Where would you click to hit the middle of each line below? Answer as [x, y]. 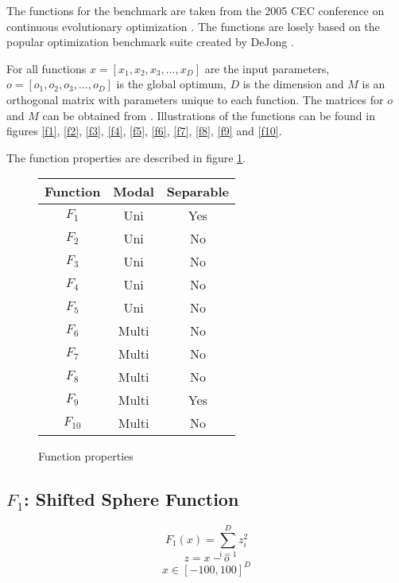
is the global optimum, [171, 84]
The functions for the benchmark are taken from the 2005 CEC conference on [196, 10]
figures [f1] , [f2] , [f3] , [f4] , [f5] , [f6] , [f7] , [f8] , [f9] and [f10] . [144, 131]
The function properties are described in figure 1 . [126, 157]
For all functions [46, 68]
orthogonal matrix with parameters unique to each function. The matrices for [195, 99]
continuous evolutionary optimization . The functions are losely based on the [193, 26]
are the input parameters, [267, 68]
